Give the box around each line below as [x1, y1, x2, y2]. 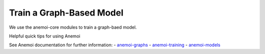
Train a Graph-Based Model [9, 7, 124, 18]
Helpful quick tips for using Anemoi [9, 33, 80, 39]
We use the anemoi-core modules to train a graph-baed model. [9, 24, 137, 30]
